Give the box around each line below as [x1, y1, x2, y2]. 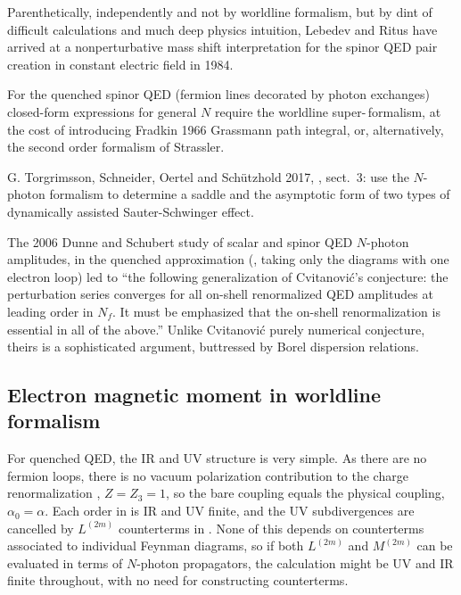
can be [416, 536, 453, 555]
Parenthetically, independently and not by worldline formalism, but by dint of [7, 3, 432, 21]
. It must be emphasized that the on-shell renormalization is [112, 302, 440, 320]
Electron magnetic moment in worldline [7, 381, 382, 409]
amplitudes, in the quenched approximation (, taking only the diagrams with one [7, 250, 449, 269]
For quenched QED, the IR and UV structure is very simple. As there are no [7, 449, 427, 467]
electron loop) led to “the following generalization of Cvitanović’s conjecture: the [7, 267, 449, 285]
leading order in [7, 302, 94, 320]
